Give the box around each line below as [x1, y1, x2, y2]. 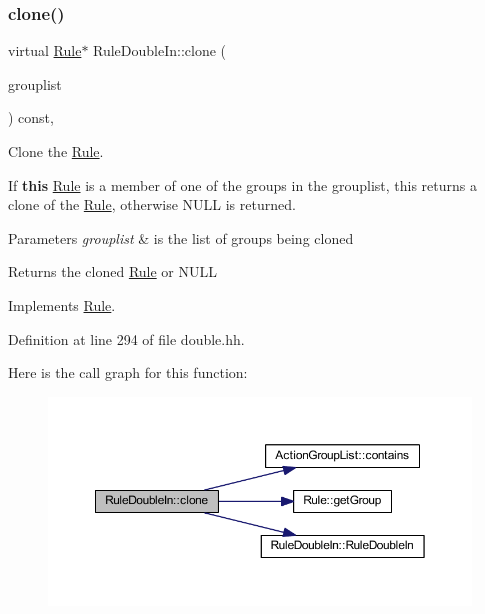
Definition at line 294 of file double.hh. [8, 328, 245, 349]
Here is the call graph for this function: [8, 362, 248, 383]
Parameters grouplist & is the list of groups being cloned [8, 227, 354, 248]
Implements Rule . [8, 294, 116, 315]
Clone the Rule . [8, 141, 104, 161]
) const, [8, 107, 54, 128]
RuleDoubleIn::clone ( [93, 40, 227, 61]
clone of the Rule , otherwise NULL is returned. [8, 194, 296, 215]
